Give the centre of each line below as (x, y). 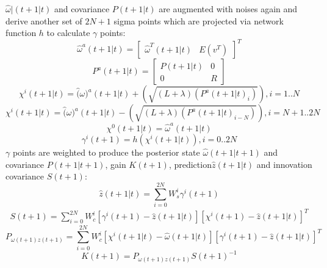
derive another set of (44, 20)
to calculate (68, 33)
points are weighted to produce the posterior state (106, 152)
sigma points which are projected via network (199, 20)
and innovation (284, 164)
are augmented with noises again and (228, 9)
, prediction (190, 164)
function (21, 33)
